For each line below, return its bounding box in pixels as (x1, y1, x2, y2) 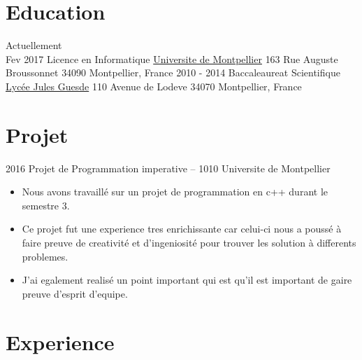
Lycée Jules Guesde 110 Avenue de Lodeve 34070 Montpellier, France (6, 78, 302, 93)
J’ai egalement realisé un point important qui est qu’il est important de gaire (22, 272, 352, 287)
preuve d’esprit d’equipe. (22, 286, 128, 300)
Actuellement (6, 38, 62, 53)
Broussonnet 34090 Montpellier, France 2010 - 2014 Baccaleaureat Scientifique (6, 65, 340, 80)
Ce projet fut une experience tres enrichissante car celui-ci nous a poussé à (22, 221, 342, 236)
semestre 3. (22, 198, 70, 212)
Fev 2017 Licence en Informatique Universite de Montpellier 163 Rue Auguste (6, 51, 338, 66)
